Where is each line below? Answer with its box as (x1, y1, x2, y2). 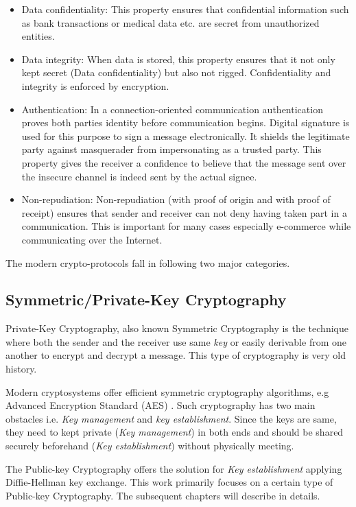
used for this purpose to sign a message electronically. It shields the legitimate (21, 128, 350, 143)
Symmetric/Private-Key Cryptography (5, 289, 287, 310)
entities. (21, 29, 55, 43)
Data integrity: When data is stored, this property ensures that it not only (21, 51, 335, 66)
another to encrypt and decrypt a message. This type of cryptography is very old (5, 348, 346, 362)
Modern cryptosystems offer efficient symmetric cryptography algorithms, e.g (5, 384, 329, 399)
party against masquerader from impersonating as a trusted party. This (21, 142, 322, 156)
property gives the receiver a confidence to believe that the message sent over (21, 155, 346, 169)
